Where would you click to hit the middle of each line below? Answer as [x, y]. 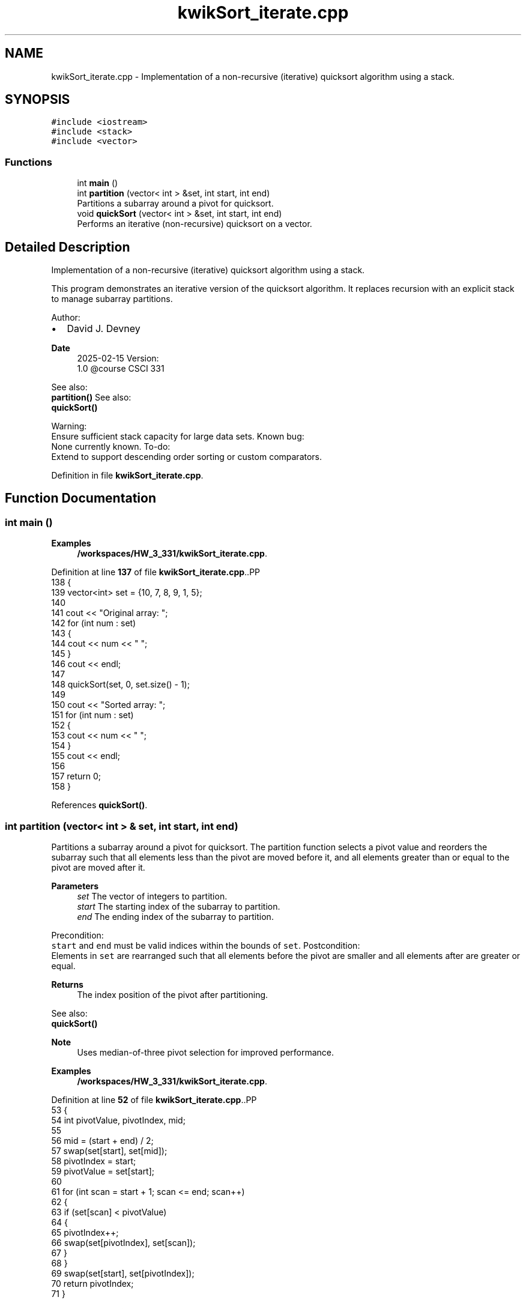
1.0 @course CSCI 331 [121, 369]
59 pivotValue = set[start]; [103, 1171]
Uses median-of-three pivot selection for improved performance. [206, 1052]
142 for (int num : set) [94, 623]
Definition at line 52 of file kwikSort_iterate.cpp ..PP [154, 1100]
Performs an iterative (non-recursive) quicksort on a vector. [195, 224]
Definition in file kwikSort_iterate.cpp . [127, 476]
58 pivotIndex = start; [94, 1161]
